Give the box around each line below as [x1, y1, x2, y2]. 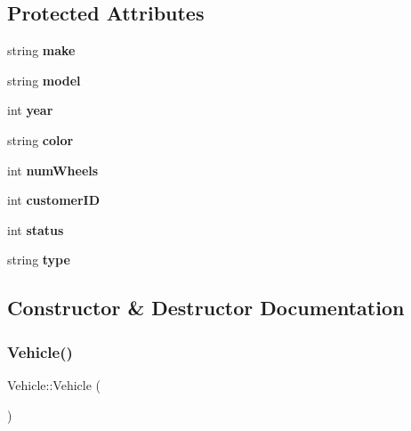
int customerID [7, 191, 101, 209]
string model [7, 70, 81, 89]
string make [7, 41, 76, 60]
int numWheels [7, 160, 99, 179]
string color [7, 130, 74, 149]
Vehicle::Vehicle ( [7, 375, 101, 394]
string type [7, 250, 70, 269]
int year [7, 101, 53, 119]
